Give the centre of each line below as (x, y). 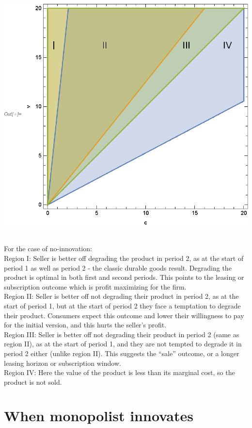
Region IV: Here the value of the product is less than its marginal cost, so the (119, 372)
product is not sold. (33, 382)
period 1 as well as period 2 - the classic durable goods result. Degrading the (118, 267)
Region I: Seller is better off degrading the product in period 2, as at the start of (124, 258)
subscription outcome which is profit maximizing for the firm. (95, 286)
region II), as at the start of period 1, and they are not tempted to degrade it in (123, 344)
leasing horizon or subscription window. (63, 363)
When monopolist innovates (99, 415)
